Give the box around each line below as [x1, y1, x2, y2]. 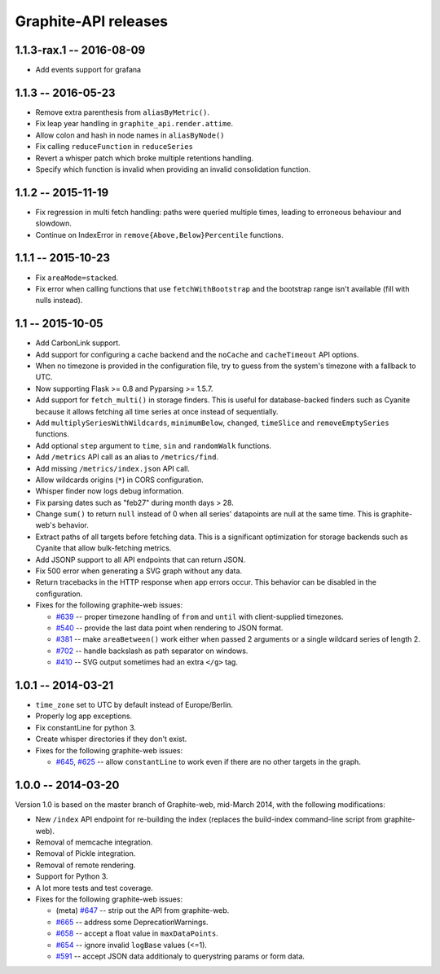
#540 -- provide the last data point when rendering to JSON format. [55, 623, 284, 633]
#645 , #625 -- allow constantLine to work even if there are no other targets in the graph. [55, 757, 362, 766]
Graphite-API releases [15, 12, 169, 30]
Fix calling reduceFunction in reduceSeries [35, 142, 193, 151]
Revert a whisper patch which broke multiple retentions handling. [35, 153, 254, 163]
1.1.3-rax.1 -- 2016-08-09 [15, 43, 146, 57]
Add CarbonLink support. [35, 338, 121, 348]
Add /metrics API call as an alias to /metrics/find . [35, 452, 219, 462]
